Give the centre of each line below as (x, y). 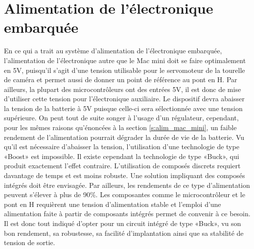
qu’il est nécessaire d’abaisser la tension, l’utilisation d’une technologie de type (122, 147)
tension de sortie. (30, 242)
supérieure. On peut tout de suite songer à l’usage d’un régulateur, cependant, (121, 118)
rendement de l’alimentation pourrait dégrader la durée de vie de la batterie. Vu (124, 137)
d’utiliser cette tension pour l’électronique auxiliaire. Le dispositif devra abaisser (124, 99)
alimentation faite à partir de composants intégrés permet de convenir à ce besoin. (127, 214)
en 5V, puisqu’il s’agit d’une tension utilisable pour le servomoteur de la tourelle (125, 70)
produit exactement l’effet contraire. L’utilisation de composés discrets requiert (122, 166)
